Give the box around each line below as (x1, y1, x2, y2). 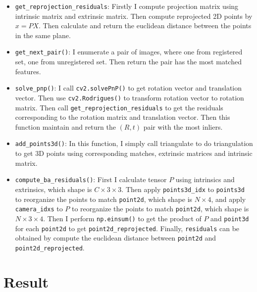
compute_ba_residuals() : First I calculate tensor (15, 174, 167, 185)
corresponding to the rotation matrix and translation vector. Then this (15, 112, 230, 122)
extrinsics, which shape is (15, 184, 92, 194)
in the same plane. (15, 30, 71, 40)
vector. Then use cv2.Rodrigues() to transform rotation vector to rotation (15, 92, 244, 102)
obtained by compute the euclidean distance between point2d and (15, 233, 216, 243)
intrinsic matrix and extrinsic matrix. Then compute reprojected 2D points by (15, 10, 253, 21)
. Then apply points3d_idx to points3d (121, 184, 245, 194)
